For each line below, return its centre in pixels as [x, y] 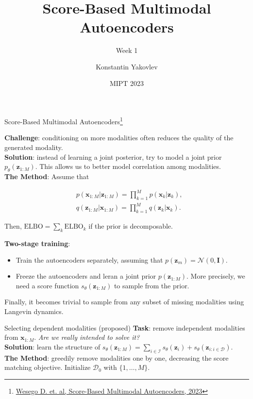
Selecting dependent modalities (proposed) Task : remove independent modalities [125, 327]
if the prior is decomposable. [131, 226]
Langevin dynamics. [34, 311]
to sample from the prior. [152, 285]
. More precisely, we [216, 276]
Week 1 [127, 50]
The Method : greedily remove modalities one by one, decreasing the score [117, 357]
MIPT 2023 [127, 83]
